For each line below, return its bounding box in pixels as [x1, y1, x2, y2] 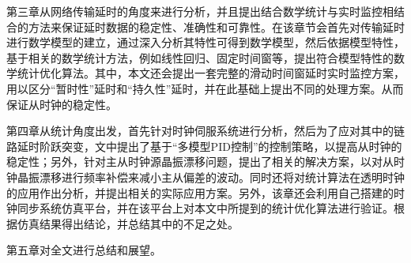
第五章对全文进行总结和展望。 [6, 242, 161, 258]
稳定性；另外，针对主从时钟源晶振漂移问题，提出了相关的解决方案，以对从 [6, 153, 394, 170]
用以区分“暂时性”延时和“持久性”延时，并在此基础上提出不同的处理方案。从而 [6, 80, 404, 96]
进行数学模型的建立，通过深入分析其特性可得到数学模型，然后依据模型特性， [6, 34, 405, 51]
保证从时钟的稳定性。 [6, 96, 117, 112]
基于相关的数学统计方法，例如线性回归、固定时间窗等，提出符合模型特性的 [6, 49, 394, 66]
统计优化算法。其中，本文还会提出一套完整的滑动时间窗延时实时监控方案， [17, 65, 405, 81]
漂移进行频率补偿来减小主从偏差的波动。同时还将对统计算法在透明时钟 [39, 168, 405, 185]
